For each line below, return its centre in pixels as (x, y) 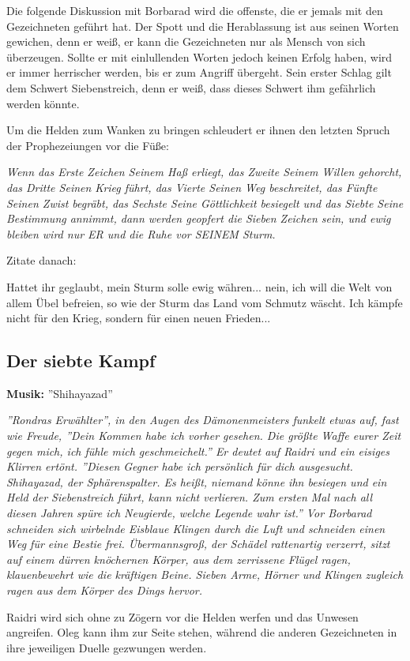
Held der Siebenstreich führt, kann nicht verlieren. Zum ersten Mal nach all (190, 497)
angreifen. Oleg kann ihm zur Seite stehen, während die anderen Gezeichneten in (202, 632)
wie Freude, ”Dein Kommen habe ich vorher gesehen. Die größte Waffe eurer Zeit (204, 436)
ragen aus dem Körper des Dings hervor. (105, 590)
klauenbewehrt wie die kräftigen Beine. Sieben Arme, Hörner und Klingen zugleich (205, 575)
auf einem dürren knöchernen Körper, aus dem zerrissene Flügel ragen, (179, 559)
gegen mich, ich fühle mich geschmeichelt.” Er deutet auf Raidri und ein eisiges (198, 451)
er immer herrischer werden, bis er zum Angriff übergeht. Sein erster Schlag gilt (199, 72)
